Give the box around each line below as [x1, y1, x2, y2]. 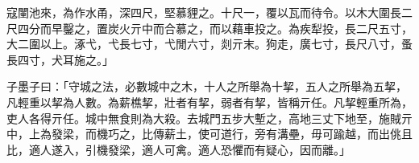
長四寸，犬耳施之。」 [6, 51, 114, 67]
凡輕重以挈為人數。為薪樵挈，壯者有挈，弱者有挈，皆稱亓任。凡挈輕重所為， [6, 93, 413, 110]
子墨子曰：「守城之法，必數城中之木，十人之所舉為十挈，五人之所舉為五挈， [6, 78, 407, 95]
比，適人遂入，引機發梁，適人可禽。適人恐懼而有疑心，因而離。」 [6, 141, 351, 157]
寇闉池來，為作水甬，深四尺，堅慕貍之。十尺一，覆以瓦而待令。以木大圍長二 [6, 4, 413, 20]
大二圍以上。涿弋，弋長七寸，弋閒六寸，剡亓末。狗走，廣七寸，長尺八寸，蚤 [6, 35, 413, 52]
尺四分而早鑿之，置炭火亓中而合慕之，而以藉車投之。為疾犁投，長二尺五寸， [6, 19, 413, 36]
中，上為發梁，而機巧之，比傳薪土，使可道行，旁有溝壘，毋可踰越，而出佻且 [6, 125, 413, 142]
